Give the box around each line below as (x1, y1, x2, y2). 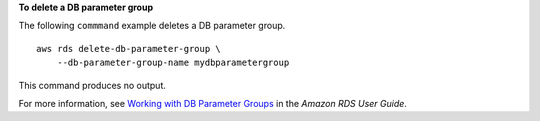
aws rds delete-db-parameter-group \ (36, 43, 222, 54)
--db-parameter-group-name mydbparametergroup (56, 57, 290, 69)
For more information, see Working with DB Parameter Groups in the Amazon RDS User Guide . (18, 97, 407, 109)
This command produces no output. (18, 79, 167, 91)
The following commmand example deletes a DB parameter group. (18, 20, 286, 32)
